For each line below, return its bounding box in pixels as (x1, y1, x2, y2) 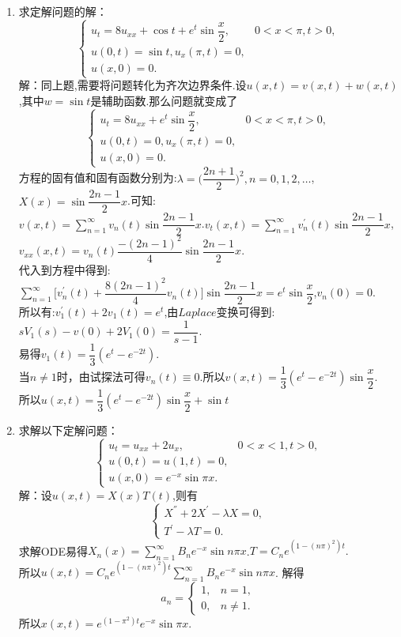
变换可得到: (216, 303, 275, 319)
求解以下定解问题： (18, 421, 119, 438)
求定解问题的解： (18, 3, 108, 19)
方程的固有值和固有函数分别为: (18, 169, 177, 186)
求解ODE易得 (18, 542, 88, 559)
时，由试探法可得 (56, 368, 146, 385)
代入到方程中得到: (18, 261, 111, 277)
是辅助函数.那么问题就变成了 (90, 92, 238, 108)
